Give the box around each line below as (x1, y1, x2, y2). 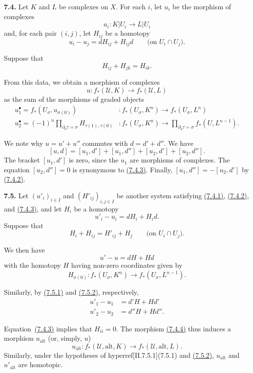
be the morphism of (172, 1, 231, 11)
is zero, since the (69, 155, 119, 165)
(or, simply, (48, 333, 82, 343)
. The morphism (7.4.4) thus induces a (116, 323, 231, 333)
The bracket (4, 155, 40, 165)
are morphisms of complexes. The (129, 155, 230, 165)
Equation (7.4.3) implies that (4, 323, 92, 333)
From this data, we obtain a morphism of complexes (4, 77, 160, 87)
